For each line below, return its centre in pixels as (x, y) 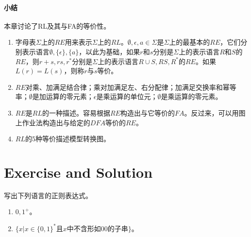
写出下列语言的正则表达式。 (48, 195)
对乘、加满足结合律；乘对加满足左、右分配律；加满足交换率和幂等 (131, 87)
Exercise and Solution (78, 172)
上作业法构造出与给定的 (53, 122)
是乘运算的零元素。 (192, 96)
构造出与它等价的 (147, 112)
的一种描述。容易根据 (76, 112)
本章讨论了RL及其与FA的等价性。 (57, 25)
